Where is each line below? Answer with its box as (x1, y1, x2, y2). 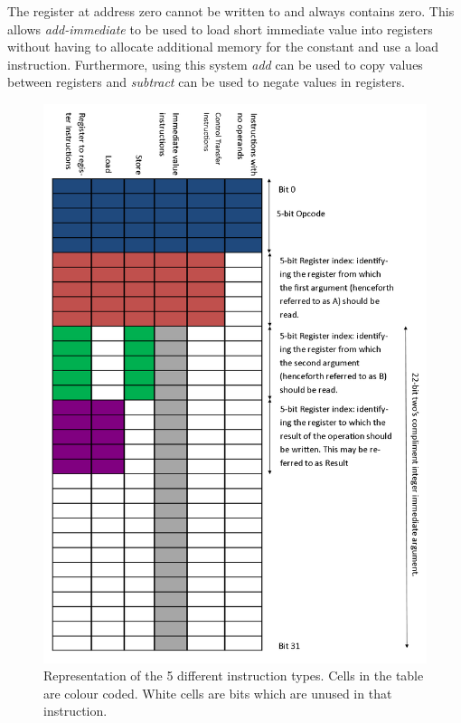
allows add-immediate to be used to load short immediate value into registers (7, 19, 433, 38)
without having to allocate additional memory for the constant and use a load (7, 37, 439, 56)
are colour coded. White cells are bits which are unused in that (43, 683, 392, 702)
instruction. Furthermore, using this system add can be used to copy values (7, 54, 423, 73)
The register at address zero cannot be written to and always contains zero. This (7, 2, 455, 20)
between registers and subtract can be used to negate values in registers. (7, 72, 405, 91)
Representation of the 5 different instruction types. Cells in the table (43, 666, 424, 685)
